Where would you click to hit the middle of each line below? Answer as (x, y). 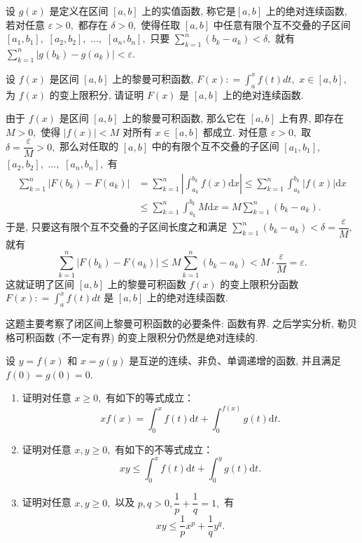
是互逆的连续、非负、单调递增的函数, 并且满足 (235, 360)
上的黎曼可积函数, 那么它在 (184, 118)
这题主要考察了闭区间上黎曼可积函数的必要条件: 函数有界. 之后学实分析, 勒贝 (181, 323)
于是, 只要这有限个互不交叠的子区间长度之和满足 (117, 227)
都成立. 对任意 (235, 131)
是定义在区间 (79, 11)
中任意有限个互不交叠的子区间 (282, 24)
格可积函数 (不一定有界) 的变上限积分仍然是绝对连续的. (132, 337)
